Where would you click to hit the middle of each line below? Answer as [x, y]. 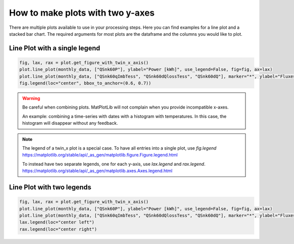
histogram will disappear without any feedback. [70, 123]
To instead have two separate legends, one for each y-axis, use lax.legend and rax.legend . [114, 164]
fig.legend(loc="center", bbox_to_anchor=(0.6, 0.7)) [85, 83]
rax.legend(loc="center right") [58, 229]
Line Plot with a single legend [55, 48]
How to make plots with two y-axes [82, 13]
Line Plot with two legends [50, 188]
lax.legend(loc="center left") [57, 222]
